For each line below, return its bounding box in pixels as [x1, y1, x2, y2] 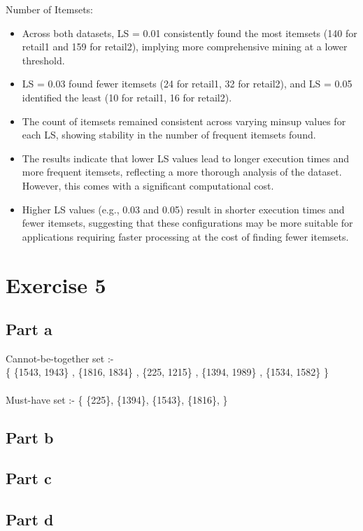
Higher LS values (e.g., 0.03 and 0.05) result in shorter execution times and [22, 201, 345, 216]
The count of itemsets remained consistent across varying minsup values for [22, 113, 346, 128]
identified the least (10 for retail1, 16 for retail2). [22, 90, 232, 104]
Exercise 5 [6, 270, 106, 299]
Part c [6, 467, 52, 489]
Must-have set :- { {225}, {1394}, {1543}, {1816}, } [6, 392, 228, 406]
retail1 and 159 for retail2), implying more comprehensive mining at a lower [22, 39, 348, 54]
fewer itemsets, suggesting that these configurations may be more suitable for [22, 215, 353, 230]
